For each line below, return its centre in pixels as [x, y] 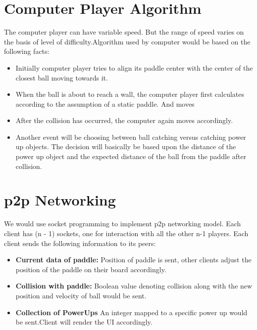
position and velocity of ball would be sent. [81, 295]
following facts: [27, 51]
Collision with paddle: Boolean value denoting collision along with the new [134, 286]
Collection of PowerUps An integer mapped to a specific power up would [131, 312]
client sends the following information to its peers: [80, 243]
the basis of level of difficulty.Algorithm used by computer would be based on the [127, 41]
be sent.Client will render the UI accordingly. [84, 322]
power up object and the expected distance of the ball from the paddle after [131, 156]
